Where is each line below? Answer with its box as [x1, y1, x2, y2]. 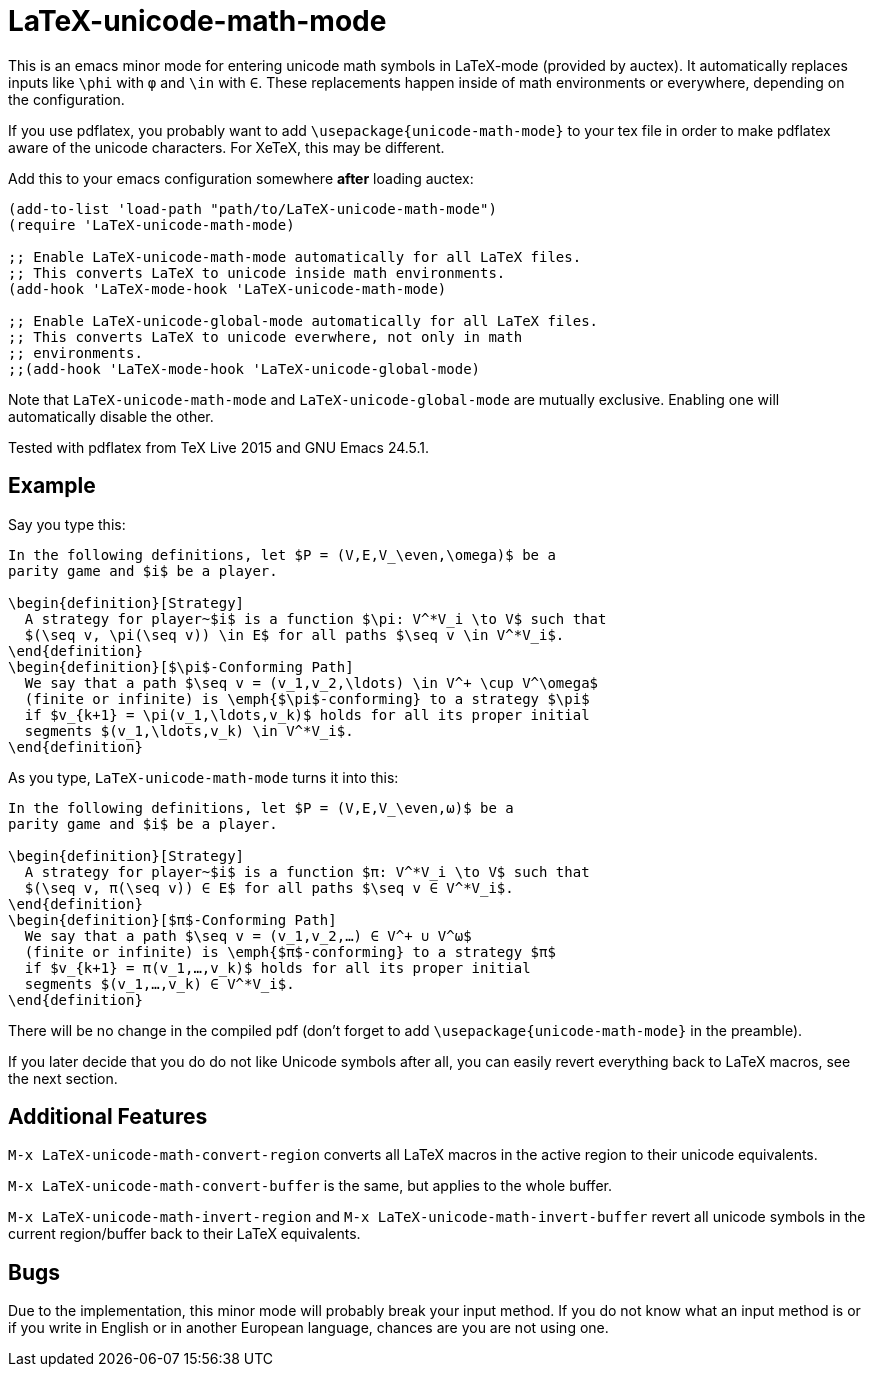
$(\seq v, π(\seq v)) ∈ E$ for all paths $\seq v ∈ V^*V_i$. [24, 879, 514, 896]
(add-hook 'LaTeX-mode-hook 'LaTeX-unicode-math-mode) [8, 280, 447, 297]
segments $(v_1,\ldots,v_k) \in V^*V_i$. [24, 722, 354, 739]
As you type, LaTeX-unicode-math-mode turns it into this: [8, 768, 399, 786]
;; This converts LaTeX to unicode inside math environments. [8, 264, 506, 281]
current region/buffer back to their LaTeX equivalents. [8, 1225, 361, 1243]
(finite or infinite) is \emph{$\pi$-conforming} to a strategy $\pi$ [24, 690, 590, 707]
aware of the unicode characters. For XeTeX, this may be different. [8, 138, 445, 156]
